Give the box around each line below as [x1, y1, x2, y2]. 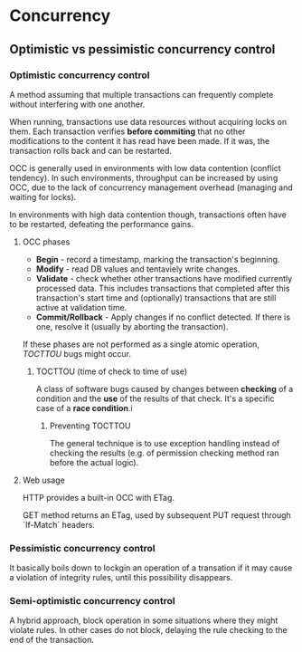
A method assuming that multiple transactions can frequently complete [9, 89, 274, 100]
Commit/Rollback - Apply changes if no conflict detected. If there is [35, 312, 291, 322]
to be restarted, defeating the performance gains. [9, 218, 194, 229]
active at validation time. [35, 302, 127, 312]
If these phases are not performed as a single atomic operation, [22, 339, 260, 350]
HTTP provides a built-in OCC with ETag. [22, 492, 175, 503]
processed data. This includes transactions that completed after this [35, 283, 290, 293]
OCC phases [22, 236, 71, 247]
